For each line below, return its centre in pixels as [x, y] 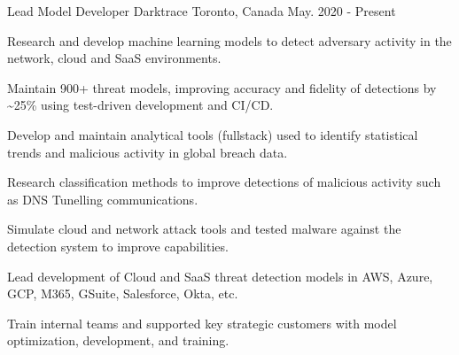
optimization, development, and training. [118, 340]
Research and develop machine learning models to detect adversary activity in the [229, 40]
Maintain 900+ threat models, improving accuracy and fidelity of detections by [222, 87]
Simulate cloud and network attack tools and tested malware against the [204, 229]
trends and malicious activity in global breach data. [148, 152]
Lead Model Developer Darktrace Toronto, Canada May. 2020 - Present [202, 11]
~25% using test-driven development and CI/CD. [140, 105]
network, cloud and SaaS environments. [114, 58]
